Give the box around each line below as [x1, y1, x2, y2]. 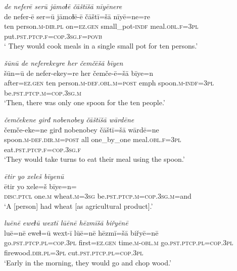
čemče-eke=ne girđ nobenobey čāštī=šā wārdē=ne [4, 124, 159, 134]
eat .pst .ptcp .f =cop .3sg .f [4, 144, 81, 154]
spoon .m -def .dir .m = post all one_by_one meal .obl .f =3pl [4, 134, 181, 145]
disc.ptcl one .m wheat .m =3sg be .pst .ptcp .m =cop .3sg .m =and [4, 191, 192, 201]
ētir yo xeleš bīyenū [4, 170, 64, 181]
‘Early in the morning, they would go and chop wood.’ [4, 257, 171, 267]
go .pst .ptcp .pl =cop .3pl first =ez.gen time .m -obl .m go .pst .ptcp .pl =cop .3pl [4, 237, 233, 248]
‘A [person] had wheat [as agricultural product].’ [4, 200, 153, 211]
